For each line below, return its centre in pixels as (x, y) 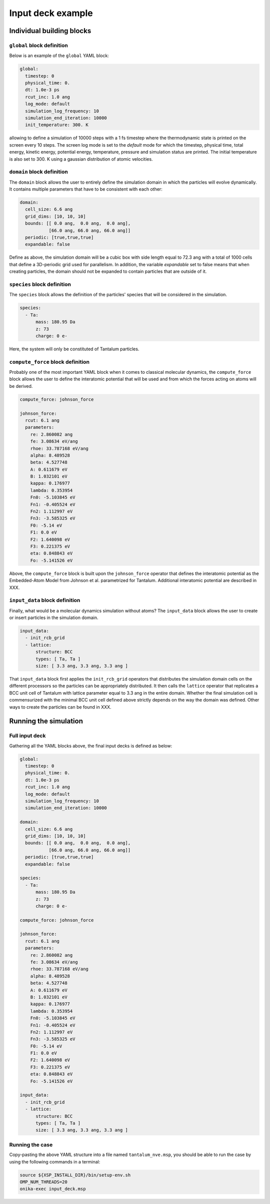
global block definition (39, 45)
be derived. (21, 386)
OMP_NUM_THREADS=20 (43, 1182)
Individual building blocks (50, 31)
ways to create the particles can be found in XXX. (60, 707)
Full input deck (27, 736)
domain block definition (39, 172)
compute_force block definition (49, 362)
